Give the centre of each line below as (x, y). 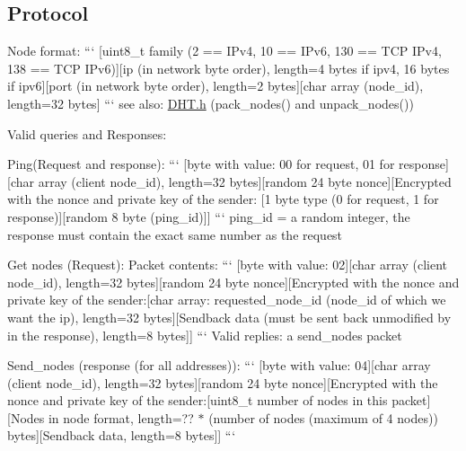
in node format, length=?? (121, 417)
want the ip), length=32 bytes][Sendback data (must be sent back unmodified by (229, 317)
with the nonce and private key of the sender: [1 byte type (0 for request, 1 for (223, 199)
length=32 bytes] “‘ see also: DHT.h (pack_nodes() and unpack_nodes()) (211, 103)
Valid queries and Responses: (87, 133)
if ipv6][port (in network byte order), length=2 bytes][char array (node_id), (215, 86)
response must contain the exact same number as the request (175, 234)
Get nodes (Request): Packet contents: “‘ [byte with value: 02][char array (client (228, 265)
